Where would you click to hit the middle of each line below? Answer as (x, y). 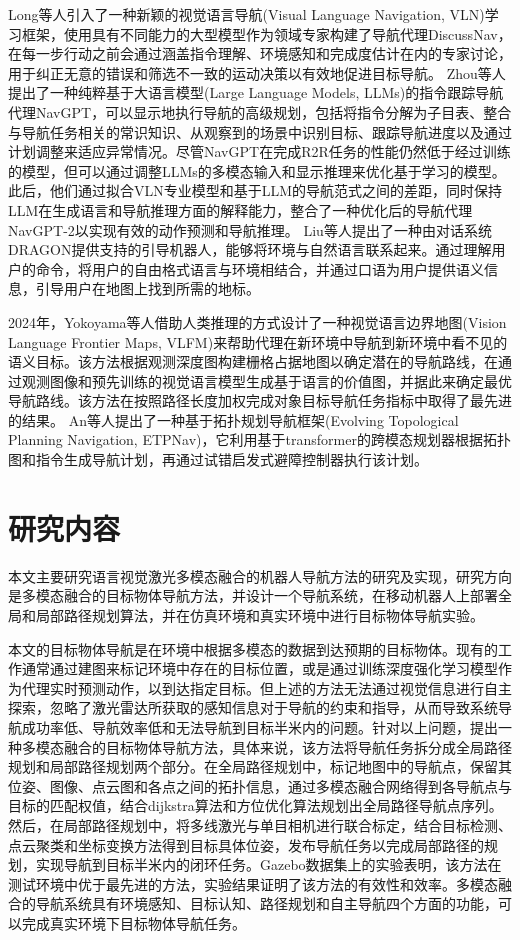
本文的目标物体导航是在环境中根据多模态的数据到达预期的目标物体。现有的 (253, 648)
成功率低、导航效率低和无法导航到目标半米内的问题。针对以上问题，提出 (259, 726)
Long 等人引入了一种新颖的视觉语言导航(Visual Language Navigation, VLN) (246, 14)
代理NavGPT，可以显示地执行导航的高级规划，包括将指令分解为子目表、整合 (260, 111)
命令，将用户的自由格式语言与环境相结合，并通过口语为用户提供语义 (259, 268)
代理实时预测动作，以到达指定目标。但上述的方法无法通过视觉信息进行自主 (266, 687)
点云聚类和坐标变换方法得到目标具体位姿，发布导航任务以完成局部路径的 (246, 844)
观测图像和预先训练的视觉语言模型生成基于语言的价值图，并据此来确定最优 (266, 380)
